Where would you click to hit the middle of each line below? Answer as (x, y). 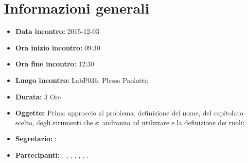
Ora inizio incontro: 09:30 (58, 47)
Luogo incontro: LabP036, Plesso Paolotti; (82, 80)
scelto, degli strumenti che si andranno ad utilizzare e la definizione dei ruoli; (130, 122)
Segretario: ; (36, 139)
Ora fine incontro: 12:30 (55, 64)
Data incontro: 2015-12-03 (57, 31)
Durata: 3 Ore (38, 96)
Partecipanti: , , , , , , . (52, 155)
